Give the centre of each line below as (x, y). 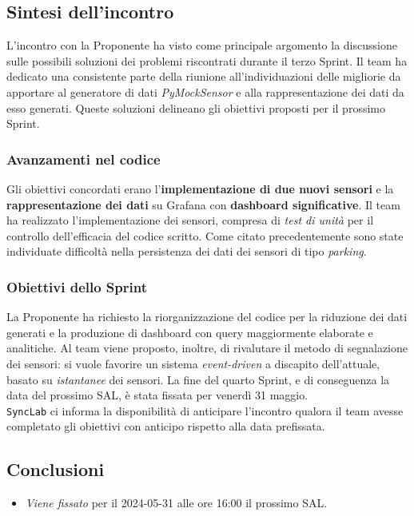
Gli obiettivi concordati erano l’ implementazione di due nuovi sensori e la (200, 188)
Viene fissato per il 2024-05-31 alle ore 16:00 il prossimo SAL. (176, 503)
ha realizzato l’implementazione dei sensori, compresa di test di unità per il (190, 220)
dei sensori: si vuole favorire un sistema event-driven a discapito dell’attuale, (193, 363)
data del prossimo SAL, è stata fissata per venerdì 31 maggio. (157, 395)
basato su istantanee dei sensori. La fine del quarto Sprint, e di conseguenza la (198, 379)
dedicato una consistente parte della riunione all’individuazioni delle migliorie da (204, 76)
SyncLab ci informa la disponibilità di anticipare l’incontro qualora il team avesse (205, 410)
